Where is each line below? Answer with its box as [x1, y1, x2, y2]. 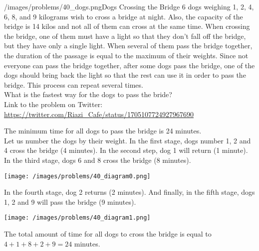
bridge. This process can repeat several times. [4, 79, 143, 90]
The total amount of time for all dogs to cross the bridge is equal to [4, 229, 212, 239]
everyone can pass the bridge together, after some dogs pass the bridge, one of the [4, 60, 255, 70]
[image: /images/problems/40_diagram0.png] [4, 172, 151, 180]
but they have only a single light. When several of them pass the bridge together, [4, 40, 253, 51]
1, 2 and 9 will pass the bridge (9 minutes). [4, 196, 136, 207]
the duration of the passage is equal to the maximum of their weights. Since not [4, 50, 249, 60]
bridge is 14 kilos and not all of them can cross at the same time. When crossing [4, 21, 250, 31]
